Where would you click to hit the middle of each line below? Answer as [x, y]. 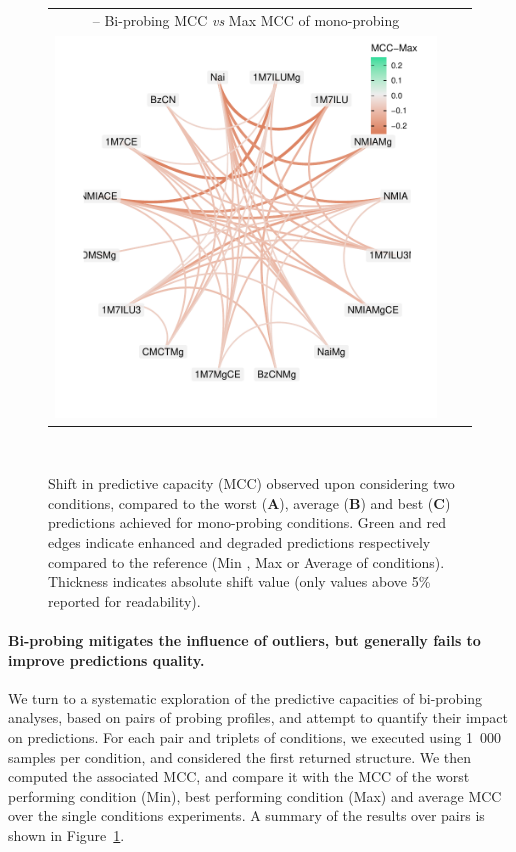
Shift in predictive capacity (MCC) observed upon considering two [251, 483]
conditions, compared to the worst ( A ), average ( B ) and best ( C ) [249, 502]
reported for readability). [124, 600]
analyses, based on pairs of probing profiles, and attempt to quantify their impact [258, 717]
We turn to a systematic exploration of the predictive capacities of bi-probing [245, 697]
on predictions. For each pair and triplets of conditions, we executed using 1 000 [255, 737]
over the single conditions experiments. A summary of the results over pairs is [246, 815]
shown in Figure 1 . [66, 834]
